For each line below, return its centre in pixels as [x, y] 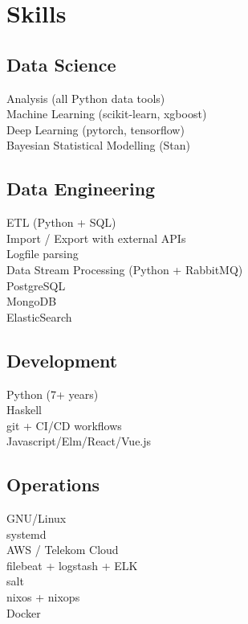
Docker [24, 612]
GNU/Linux [37, 518]
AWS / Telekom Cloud [63, 550]
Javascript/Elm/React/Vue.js [79, 441]
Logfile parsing [43, 254]
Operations [53, 484]
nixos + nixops [43, 597]
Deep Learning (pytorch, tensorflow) [96, 129]
